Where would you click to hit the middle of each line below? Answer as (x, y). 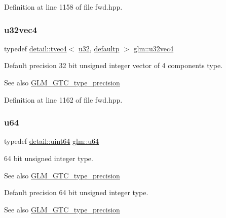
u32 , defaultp (99, 48)
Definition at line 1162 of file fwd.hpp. (63, 99)
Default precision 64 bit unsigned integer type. (76, 192)
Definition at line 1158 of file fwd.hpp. (63, 7)
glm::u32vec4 (154, 48)
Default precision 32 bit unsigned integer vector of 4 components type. (114, 65)
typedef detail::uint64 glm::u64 (52, 141)
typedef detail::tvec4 (35, 48)
